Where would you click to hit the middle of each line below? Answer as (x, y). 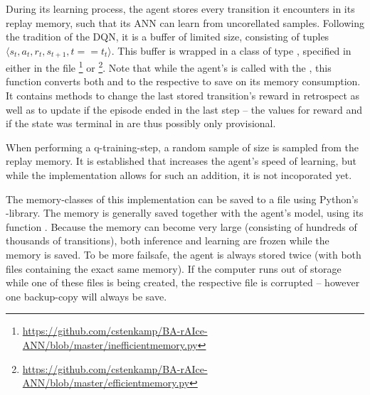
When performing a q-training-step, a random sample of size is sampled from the (183, 147)
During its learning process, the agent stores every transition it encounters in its (180, 9)
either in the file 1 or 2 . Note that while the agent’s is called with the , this (169, 66)
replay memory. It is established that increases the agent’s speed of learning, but (181, 161)
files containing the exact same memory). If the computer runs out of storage (174, 268)
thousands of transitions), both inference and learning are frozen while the (168, 240)
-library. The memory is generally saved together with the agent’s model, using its (185, 213)
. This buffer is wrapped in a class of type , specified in (231, 50)
